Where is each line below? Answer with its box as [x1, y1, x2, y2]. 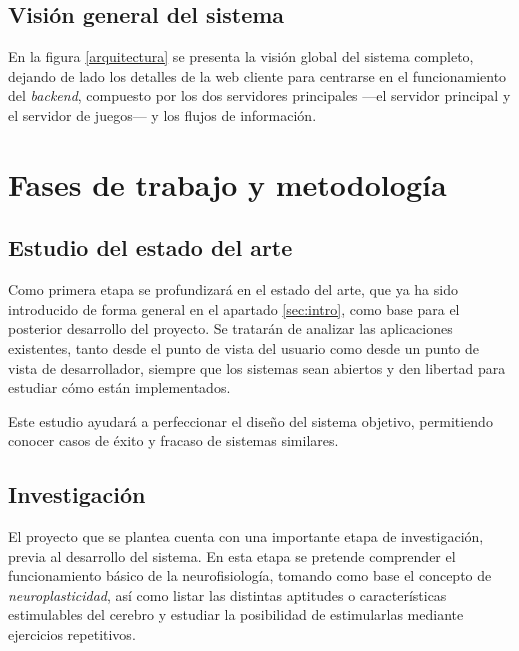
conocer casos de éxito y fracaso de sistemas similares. [8, 430, 339, 451]
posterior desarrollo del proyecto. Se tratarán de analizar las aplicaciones [8, 318, 453, 339]
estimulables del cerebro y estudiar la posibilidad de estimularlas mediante [8, 604, 464, 625]
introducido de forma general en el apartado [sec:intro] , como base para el [8, 298, 460, 319]
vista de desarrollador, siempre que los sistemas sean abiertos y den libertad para [8, 357, 506, 378]
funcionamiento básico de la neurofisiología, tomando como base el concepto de [8, 565, 492, 586]
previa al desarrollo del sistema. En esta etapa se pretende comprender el [8, 545, 456, 566]
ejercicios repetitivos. [8, 624, 136, 645]
